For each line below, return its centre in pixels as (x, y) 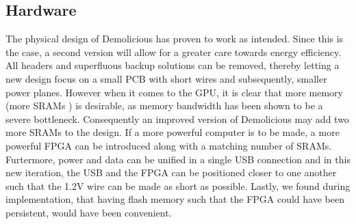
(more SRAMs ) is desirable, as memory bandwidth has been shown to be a (164, 106)
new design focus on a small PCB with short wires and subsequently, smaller (166, 78)
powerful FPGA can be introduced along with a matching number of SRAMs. (169, 145)
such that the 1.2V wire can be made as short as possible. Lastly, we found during (178, 185)
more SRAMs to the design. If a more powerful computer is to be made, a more (173, 132)
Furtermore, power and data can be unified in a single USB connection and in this (178, 159)
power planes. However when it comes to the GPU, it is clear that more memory (174, 92)
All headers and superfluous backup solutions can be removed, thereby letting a (173, 65)
